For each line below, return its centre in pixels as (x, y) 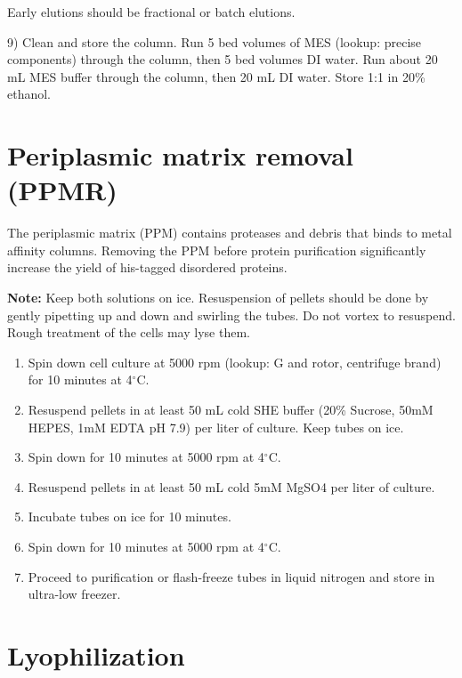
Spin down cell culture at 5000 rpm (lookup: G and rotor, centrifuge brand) (235, 362)
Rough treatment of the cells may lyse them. (129, 332)
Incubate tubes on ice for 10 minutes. (130, 517)
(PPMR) (62, 190)
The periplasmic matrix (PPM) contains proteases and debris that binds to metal (230, 233)
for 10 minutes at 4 (80, 379)
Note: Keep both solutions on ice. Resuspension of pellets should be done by (218, 298)
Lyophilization (96, 654)
